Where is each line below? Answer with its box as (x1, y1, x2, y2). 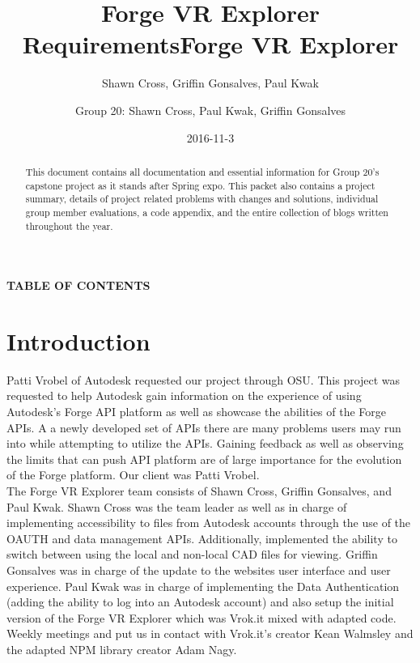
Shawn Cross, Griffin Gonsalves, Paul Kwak (102, 74, 319, 91)
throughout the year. (25, 219, 113, 232)
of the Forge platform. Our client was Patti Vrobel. (6, 466, 260, 483)
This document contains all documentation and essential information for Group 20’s (25, 164, 380, 178)
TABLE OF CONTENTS (6, 277, 151, 294)
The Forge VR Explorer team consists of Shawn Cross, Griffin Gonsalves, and (6, 482, 392, 499)
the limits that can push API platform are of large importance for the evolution (6, 450, 402, 467)
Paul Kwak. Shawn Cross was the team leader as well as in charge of (6, 498, 347, 515)
